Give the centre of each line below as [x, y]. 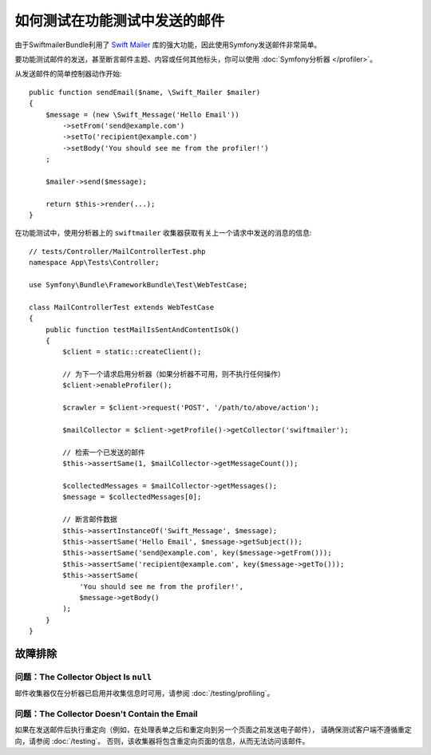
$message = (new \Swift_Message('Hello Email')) [142, 115]
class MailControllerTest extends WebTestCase [122, 307]
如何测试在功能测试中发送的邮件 [120, 21]
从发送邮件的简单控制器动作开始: [69, 74]
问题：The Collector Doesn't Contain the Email [107, 714]
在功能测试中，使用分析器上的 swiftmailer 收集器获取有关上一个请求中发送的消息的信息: [163, 233]
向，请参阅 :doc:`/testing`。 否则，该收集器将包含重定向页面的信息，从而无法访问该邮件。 [162, 741]
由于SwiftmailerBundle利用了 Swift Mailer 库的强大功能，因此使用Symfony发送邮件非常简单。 [168, 45]
